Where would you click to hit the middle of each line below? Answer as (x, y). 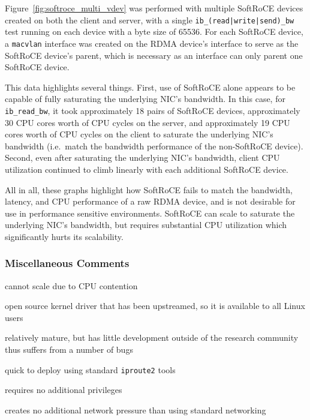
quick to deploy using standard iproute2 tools (90, 369)
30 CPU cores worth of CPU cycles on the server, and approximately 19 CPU (148, 122)
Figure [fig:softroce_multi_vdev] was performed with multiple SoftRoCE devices (154, 8)
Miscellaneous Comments (67, 263)
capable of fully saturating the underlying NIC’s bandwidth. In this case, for (145, 99)
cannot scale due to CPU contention (71, 285)
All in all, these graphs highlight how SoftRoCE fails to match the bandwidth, (149, 189)
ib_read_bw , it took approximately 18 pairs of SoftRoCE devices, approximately (153, 110)
